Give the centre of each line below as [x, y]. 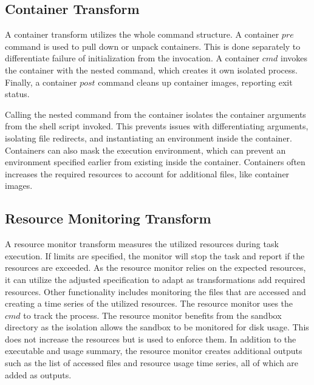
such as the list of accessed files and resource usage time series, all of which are [152, 363]
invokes [294, 58]
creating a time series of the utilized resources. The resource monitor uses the [149, 303]
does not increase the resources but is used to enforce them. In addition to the [151, 339]
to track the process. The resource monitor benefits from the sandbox [152, 315]
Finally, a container [41, 82]
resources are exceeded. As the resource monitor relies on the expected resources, [155, 267]
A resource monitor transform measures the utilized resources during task [142, 244]
